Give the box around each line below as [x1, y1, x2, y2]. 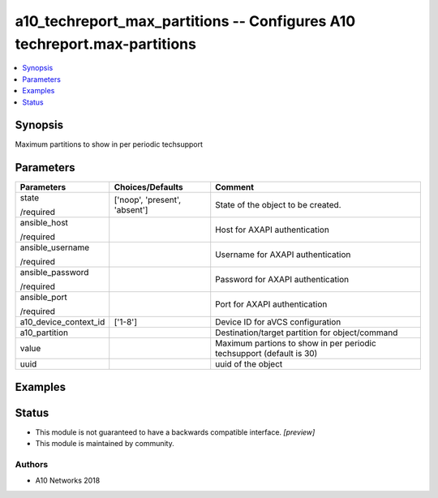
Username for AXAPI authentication [215, 249, 351, 260]
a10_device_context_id [19, 316, 105, 328]
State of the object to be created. [215, 200, 341, 211]
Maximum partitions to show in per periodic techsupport [15, 140, 203, 149]
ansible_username [19, 242, 90, 253]
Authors [15, 459, 49, 470]
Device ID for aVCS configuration [215, 316, 341, 328]
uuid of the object [215, 358, 283, 370]
